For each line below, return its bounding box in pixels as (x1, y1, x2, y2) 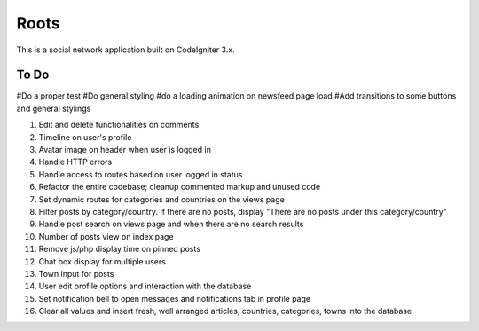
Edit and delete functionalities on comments (38, 120, 200, 130)
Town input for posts (38, 268, 114, 279)
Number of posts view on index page (38, 231, 174, 241)
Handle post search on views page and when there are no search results (38, 218, 304, 230)
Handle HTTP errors (38, 156, 113, 168)
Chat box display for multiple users (38, 256, 166, 266)
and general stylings (16, 103, 91, 114)
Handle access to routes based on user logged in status (38, 169, 243, 179)
